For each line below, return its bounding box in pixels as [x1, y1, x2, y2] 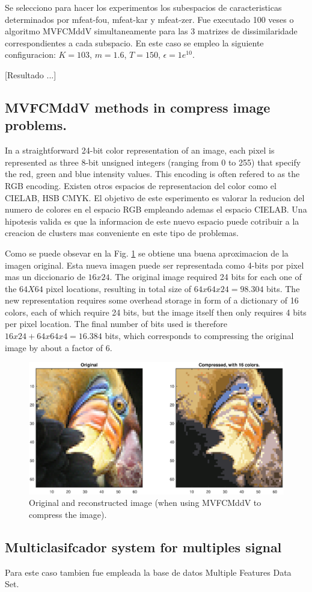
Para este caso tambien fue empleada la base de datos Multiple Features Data [5, 566, 292, 578]
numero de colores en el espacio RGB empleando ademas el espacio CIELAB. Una [5, 203, 307, 216]
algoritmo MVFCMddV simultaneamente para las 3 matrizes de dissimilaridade [5, 25, 298, 37]
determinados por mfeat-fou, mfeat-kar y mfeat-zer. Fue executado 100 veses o [5, 13, 294, 25]
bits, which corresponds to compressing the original [105, 329, 294, 342]
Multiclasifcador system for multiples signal [5, 537, 282, 556]
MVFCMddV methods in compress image [5, 98, 271, 116]
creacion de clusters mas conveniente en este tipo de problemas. [5, 226, 239, 239]
